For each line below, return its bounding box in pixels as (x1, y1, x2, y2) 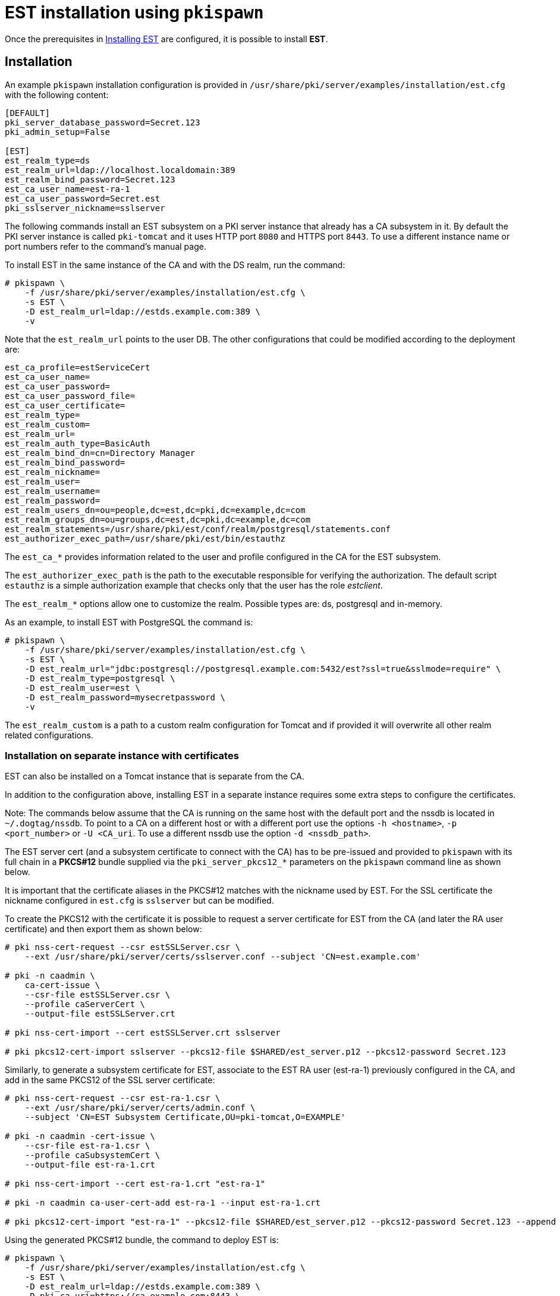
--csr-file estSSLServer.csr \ (24, 990, 171, 1000)
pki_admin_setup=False (5, 127, 111, 137)
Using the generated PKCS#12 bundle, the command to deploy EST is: (5, 1235, 279, 1245)
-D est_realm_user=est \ (24, 682, 140, 693)
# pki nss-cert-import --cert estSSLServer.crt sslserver (5, 1028, 281, 1038)
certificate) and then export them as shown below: (5, 924, 202, 935)
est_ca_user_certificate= (5, 400, 125, 410)
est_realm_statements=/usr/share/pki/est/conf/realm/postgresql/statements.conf (5, 524, 391, 534)
